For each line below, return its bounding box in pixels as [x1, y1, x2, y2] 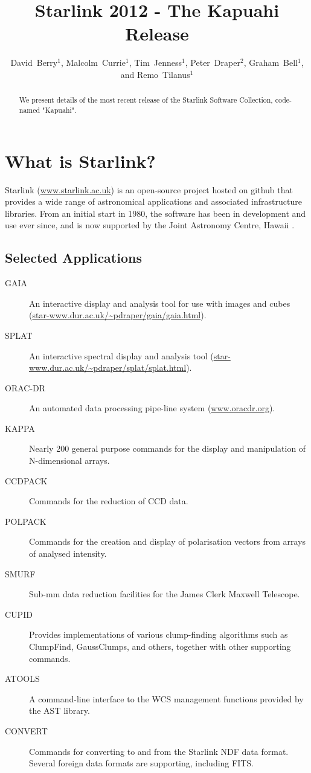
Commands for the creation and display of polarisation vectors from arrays [29, 535, 306, 548]
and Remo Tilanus [120, 68, 190, 80]
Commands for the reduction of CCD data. [29, 495, 188, 507]
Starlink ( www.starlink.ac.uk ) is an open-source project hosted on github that [5, 183, 293, 196]
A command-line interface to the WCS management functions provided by [29, 692, 304, 705]
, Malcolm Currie [60, 56, 126, 69]
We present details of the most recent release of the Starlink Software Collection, [19, 95, 273, 105]
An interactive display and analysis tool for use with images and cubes [29, 297, 290, 309]
